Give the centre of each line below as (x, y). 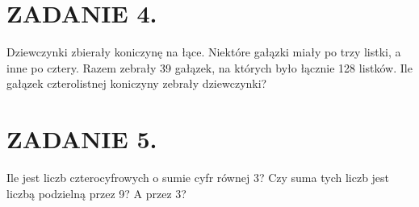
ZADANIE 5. (82, 139)
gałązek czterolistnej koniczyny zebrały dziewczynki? (137, 83)
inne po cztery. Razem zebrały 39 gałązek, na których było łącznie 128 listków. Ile (209, 67)
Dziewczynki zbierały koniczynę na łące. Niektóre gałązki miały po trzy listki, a (204, 52)
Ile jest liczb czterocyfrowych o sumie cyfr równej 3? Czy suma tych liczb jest (198, 178)
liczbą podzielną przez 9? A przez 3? (96, 193)
